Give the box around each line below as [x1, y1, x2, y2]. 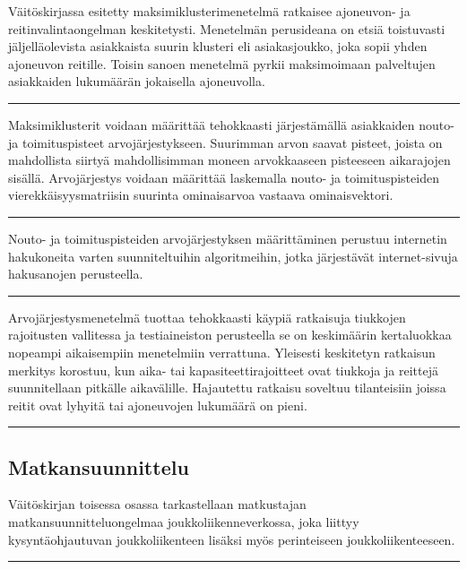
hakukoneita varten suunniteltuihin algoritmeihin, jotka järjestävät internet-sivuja [8, 246, 458, 265]
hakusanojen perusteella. [8, 264, 143, 283]
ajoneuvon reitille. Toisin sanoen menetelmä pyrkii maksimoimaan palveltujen [8, 54, 436, 73]
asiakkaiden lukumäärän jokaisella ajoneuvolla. [8, 72, 265, 91]
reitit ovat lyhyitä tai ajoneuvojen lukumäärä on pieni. [8, 395, 307, 414]
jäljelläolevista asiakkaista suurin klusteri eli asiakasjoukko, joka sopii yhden [8, 37, 428, 56]
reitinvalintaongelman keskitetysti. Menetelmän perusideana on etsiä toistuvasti [8, 19, 445, 38]
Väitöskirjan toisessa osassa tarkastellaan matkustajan [8, 495, 307, 513]
